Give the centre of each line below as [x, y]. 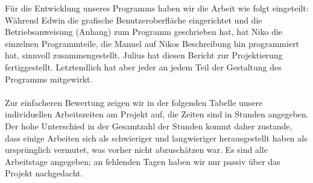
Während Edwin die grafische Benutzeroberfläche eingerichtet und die [134, 20]
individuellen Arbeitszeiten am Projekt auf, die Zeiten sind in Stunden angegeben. [157, 114]
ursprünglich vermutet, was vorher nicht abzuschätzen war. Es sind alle [136, 150]
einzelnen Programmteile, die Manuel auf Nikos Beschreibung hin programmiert [152, 43]
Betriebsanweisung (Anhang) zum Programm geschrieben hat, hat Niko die [144, 32]
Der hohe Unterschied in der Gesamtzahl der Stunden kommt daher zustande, [149, 126]
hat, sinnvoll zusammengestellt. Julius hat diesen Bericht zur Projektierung [144, 55]
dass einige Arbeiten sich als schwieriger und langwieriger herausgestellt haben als [156, 138]
